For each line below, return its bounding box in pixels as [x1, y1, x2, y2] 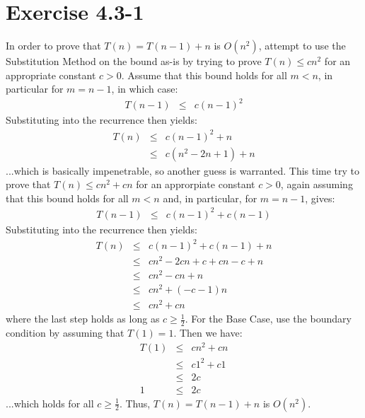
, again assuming [280, 177, 353, 192]
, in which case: [111, 81, 178, 96]
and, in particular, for [163, 190, 257, 205]
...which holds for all [6, 395, 94, 410]
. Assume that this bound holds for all [121, 67, 287, 82]
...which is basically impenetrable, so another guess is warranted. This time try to [6, 163, 360, 178]
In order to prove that [6, 38, 101, 53]
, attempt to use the [258, 38, 346, 53]
